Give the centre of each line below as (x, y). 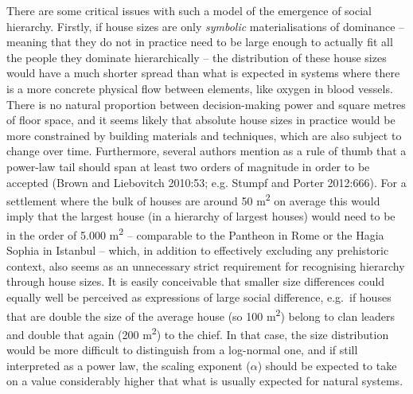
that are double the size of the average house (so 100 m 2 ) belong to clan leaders (201, 314)
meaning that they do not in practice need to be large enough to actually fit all (200, 42)
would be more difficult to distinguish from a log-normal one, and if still (182, 350)
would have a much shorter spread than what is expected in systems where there (203, 73)
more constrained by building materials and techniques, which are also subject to (204, 135)
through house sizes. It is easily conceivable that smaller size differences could (196, 281)
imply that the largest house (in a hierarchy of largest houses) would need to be (201, 216)
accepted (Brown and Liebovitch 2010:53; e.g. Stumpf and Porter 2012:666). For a (206, 182)
